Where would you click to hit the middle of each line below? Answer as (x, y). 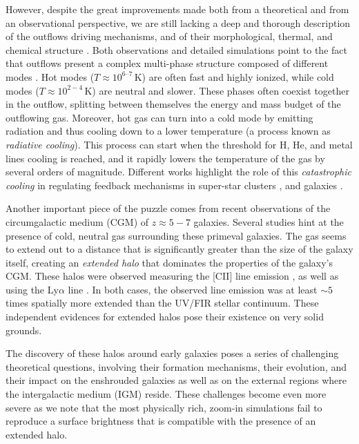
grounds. (24, 330)
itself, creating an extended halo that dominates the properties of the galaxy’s (169, 262)
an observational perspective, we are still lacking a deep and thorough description (178, 22)
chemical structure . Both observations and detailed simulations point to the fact (176, 49)
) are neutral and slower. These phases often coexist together (221, 90)
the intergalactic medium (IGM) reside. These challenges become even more (166, 394)
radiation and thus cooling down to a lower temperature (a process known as (168, 131)
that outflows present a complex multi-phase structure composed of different (167, 63)
